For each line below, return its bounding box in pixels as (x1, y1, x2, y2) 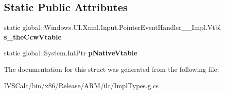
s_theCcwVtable (4, 31, 62, 41)
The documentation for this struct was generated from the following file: (4, 64, 219, 74)
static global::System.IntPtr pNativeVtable (4, 48, 138, 58)
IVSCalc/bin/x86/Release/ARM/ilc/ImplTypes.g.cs (4, 80, 159, 90)
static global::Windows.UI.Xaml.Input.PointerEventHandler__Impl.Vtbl (4, 22, 221, 32)
